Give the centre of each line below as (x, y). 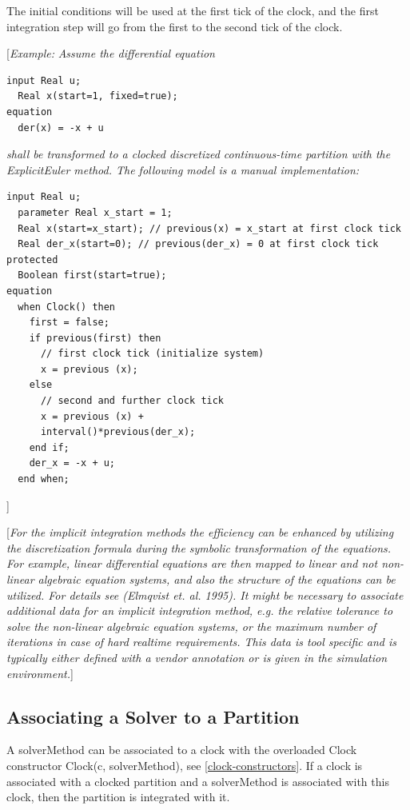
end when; (44, 479)
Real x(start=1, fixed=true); (98, 96)
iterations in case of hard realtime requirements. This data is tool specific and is (201, 642)
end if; (49, 447)
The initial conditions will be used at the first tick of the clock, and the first (193, 10)
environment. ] (40, 673)
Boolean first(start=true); (92, 275)
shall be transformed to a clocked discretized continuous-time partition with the (199, 154)
